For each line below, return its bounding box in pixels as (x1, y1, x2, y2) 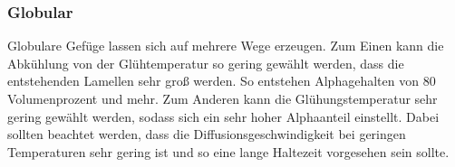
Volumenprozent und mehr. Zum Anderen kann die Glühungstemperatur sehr (7, 89, 438, 107)
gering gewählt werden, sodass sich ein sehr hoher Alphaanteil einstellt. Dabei (7, 107, 440, 125)
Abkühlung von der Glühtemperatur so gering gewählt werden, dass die (7, 53, 404, 72)
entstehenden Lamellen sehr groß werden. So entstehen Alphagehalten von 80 (7, 71, 436, 90)
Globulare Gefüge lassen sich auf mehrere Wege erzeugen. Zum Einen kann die (7, 36, 444, 55)
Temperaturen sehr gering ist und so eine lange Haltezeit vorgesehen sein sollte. (7, 142, 450, 161)
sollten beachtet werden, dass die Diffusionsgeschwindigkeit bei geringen (7, 125, 406, 144)
